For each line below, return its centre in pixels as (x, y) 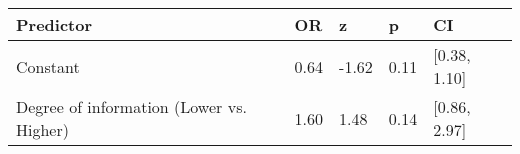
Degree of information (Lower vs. (131, 106)
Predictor (54, 24)
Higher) (42, 129)
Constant (48, 66)
